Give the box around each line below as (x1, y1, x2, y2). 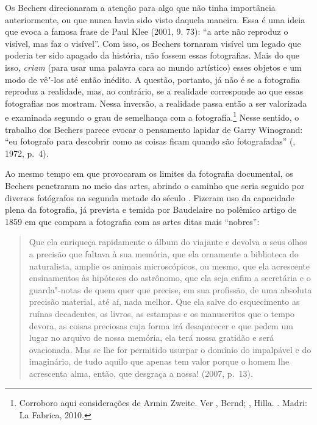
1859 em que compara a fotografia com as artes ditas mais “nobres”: (5, 215, 260, 227)
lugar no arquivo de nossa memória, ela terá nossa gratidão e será (29, 331, 274, 344)
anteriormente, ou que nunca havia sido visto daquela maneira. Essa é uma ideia (5, 13, 305, 26)
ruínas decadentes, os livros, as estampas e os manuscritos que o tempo (29, 307, 294, 320)
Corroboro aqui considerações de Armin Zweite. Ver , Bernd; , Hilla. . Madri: (19, 396, 307, 409)
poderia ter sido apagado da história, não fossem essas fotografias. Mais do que (5, 49, 300, 62)
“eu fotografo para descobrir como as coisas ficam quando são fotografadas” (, (5, 135, 296, 148)
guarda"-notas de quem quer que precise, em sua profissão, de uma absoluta (29, 283, 312, 296)
